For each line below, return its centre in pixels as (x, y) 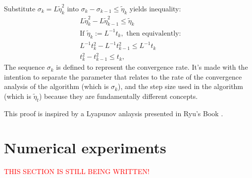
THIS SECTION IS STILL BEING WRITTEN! (77, 171)
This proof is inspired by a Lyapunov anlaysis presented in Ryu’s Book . (114, 113)
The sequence (25, 67)
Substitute (20, 8)
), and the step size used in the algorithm (181, 86)
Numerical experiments (85, 147)
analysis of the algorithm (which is (56, 86)
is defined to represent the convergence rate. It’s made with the (152, 67)
